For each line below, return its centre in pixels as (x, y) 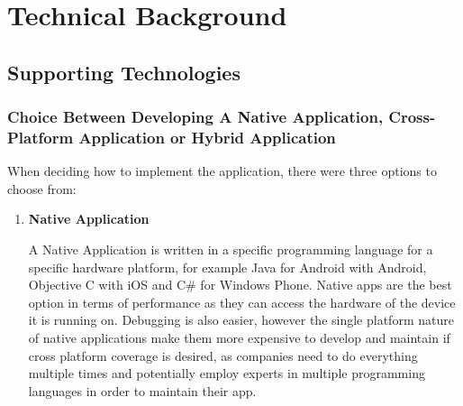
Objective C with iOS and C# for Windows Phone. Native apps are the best (240, 285)
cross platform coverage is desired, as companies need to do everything (223, 355)
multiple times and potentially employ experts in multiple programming (227, 373)
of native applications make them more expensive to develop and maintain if (239, 338)
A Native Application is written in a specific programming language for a (231, 249)
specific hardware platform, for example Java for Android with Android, (227, 267)
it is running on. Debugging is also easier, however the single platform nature (241, 320)
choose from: (42, 188)
